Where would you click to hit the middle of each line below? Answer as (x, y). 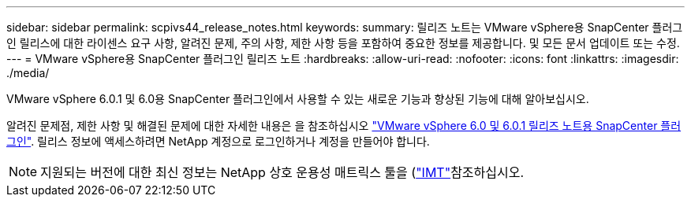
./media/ (28, 73)
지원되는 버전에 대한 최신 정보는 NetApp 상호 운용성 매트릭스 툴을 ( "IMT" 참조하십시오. (282, 172)
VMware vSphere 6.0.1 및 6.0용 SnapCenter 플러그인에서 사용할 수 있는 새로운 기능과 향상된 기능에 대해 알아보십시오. (298, 99)
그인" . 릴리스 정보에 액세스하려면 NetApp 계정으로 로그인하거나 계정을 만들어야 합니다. (218, 141)
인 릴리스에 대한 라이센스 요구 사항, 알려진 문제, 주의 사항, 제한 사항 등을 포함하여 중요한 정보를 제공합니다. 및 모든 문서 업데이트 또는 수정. (343, 43)
